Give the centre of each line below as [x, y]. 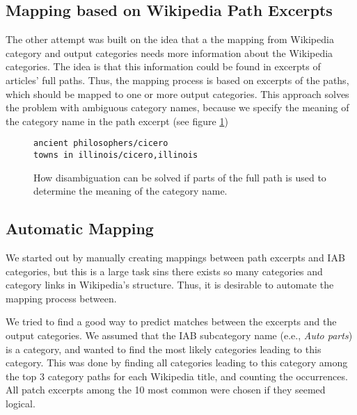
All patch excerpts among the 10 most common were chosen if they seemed [166, 390]
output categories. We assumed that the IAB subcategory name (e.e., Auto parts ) [179, 335]
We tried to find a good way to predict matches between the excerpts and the [171, 322]
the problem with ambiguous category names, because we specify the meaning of [177, 107]
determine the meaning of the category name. [130, 191]
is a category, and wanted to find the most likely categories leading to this [164, 349]
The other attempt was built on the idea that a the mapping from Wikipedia [170, 39]
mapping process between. [61, 298]
